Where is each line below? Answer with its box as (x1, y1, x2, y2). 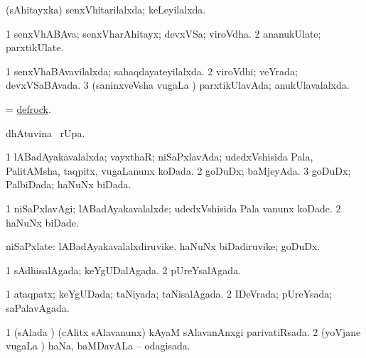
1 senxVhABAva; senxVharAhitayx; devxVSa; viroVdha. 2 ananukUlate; (6, 26, 321, 40)
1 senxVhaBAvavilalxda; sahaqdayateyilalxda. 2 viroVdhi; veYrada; (6, 63, 298, 78)
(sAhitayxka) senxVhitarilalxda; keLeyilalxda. (6, 2, 206, 16)
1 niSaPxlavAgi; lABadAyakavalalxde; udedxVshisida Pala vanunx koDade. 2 (6, 200, 341, 215)
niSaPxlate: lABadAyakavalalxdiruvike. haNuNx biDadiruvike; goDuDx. (6, 239, 321, 254)
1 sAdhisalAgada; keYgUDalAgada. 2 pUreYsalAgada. (6, 262, 242, 277)
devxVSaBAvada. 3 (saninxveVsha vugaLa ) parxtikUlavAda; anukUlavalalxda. (6, 77, 350, 92)
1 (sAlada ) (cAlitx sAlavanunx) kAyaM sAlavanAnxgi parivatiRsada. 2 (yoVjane (6, 324, 361, 339)
